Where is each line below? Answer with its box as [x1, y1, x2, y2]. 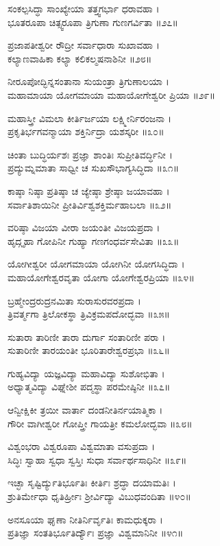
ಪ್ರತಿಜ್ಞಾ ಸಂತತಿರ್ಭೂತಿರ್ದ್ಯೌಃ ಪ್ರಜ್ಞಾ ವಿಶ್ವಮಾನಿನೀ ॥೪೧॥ [8, 525, 184, 540]
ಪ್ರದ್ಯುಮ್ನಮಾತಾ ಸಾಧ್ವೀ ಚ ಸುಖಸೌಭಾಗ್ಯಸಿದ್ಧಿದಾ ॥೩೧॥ [8, 161, 180, 175]
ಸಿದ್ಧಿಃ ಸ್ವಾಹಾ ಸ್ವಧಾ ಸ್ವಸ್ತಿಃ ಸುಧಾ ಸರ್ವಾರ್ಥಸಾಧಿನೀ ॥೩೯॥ [8, 452, 187, 466]
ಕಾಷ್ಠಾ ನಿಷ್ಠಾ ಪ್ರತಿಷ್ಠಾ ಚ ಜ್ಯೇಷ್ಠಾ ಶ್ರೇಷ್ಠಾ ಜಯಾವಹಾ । [8, 183, 170, 198]
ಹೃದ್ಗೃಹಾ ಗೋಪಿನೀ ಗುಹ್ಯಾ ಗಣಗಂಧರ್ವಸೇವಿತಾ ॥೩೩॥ [8, 233, 180, 248]
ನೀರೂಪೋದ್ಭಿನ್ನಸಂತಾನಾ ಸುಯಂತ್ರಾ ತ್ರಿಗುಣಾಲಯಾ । [8, 74, 169, 88]
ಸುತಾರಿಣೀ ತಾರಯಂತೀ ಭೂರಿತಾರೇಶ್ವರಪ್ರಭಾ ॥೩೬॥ [8, 343, 170, 357]
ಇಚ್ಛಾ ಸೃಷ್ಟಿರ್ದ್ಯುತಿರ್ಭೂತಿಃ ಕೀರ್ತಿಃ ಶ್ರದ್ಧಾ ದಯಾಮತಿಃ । [8, 475, 176, 490]
